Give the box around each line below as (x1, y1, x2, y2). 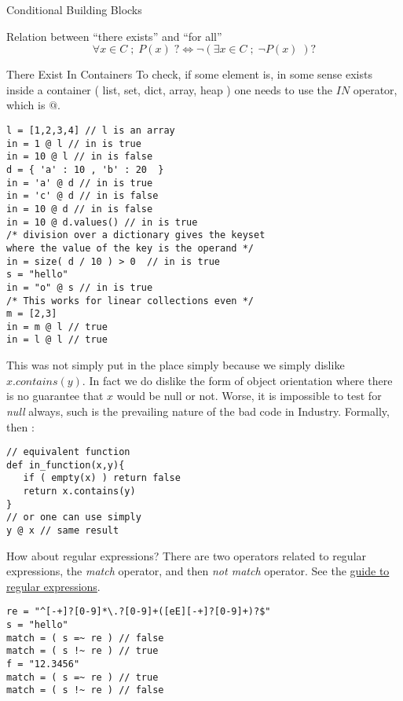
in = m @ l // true (6, 321, 108, 332)
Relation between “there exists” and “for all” (6, 28, 222, 44)
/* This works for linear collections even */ (6, 295, 254, 306)
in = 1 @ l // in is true (6, 138, 141, 149)
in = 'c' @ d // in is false (6, 190, 159, 202)
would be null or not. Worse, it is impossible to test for (116, 387, 382, 404)
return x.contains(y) (23, 486, 136, 497)
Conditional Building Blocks (6, 2, 142, 17)
